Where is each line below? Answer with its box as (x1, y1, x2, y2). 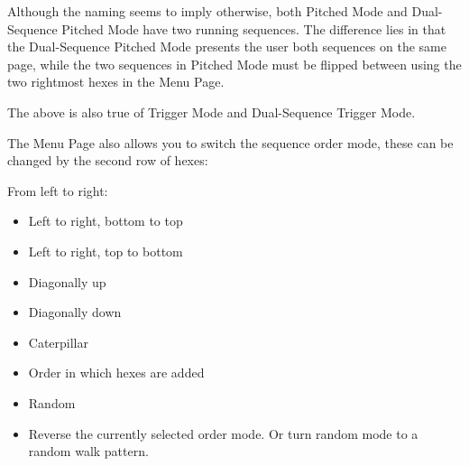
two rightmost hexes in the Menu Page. (7, 72, 225, 91)
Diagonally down (28, 303, 122, 322)
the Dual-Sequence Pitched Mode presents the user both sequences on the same (7, 37, 446, 56)
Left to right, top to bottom (28, 241, 183, 260)
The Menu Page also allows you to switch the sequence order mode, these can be (7, 133, 454, 152)
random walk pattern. (28, 442, 149, 461)
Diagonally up (28, 272, 106, 291)
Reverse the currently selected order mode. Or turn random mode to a (28, 424, 418, 443)
